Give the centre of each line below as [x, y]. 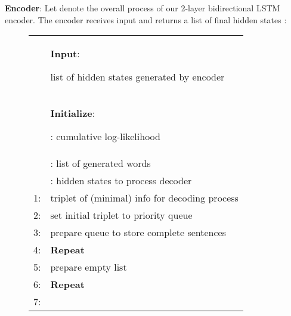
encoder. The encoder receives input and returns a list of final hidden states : [146, 19]
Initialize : [73, 113]
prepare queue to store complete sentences [138, 233]
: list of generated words [100, 163]
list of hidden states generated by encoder [137, 77]
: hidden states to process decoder [121, 181]
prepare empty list [89, 267]
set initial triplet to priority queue [121, 215]
